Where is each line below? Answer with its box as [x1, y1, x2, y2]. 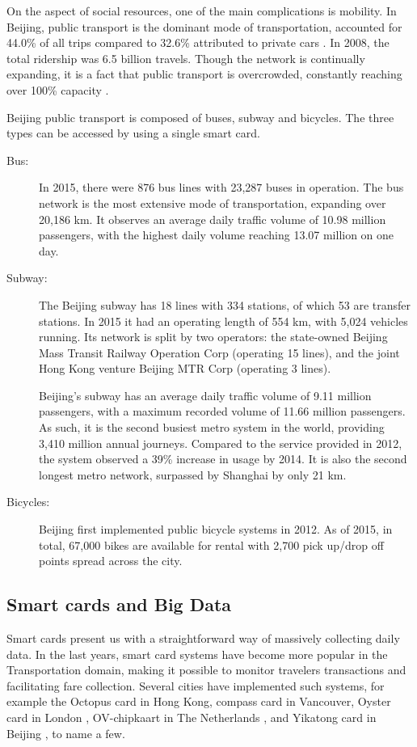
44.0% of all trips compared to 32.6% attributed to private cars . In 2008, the [6, 34, 390, 51]
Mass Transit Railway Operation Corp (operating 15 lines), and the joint [39, 344, 400, 361]
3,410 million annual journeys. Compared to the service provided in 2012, [39, 434, 402, 451]
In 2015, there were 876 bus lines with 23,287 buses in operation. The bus [39, 179, 404, 196]
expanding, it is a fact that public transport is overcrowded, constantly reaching [6, 65, 402, 82]
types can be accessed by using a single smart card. [6, 124, 260, 141]
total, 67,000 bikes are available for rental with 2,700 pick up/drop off [39, 536, 384, 553]
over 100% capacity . [6, 81, 109, 98]
